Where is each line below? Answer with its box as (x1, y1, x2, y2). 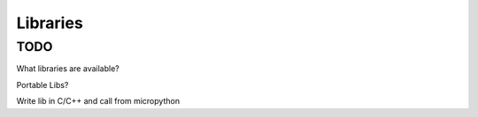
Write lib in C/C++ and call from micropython (16, 96, 181, 106)
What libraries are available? (16, 63, 119, 74)
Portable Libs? (16, 79, 69, 90)
